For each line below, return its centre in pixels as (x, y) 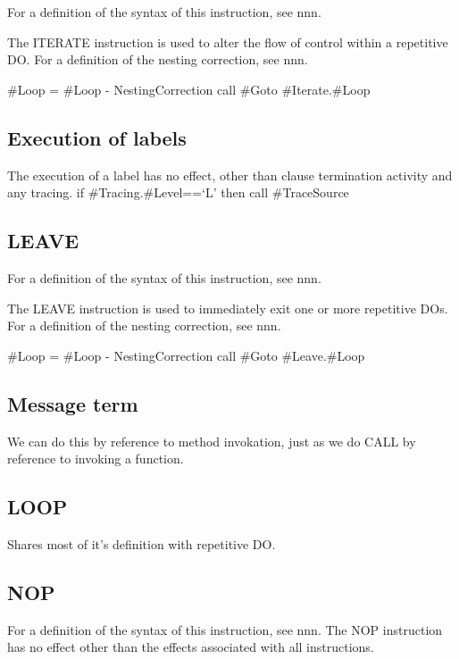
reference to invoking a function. (96, 459)
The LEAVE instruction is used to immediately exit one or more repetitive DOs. (228, 308)
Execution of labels (97, 137)
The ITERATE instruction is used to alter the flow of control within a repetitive (228, 42)
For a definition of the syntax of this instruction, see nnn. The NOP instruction (225, 629)
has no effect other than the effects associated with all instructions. (191, 647)
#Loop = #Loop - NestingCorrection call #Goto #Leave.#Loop (186, 355)
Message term (73, 403)
